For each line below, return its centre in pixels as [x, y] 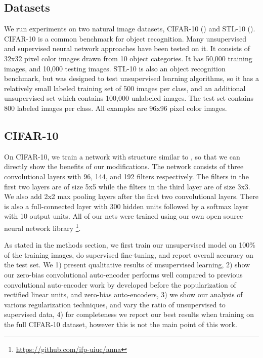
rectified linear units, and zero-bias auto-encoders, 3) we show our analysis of [123, 294]
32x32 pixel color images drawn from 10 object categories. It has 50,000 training [128, 58]
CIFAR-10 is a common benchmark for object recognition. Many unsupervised [125, 38]
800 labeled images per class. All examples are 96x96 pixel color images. [116, 108]
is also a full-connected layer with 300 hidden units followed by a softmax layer [126, 206]
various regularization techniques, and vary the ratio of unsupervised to [115, 304]
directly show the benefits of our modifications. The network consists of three [124, 166]
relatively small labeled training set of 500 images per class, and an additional [125, 88]
